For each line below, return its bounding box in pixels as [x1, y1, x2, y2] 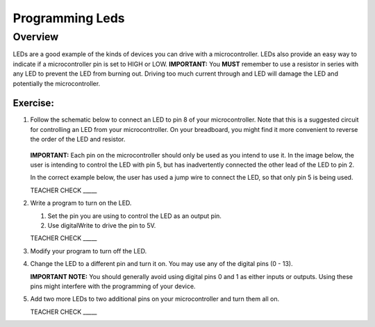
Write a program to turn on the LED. [30, 199, 132, 208]
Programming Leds [12, 10, 125, 26]
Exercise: [12, 97, 55, 109]
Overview [12, 31, 59, 43]
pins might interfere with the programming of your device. [30, 282, 196, 290]
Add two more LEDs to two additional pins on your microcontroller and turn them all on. [30, 295, 280, 303]
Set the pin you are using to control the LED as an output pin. [47, 212, 222, 220]
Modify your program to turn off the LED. [30, 246, 147, 255]
